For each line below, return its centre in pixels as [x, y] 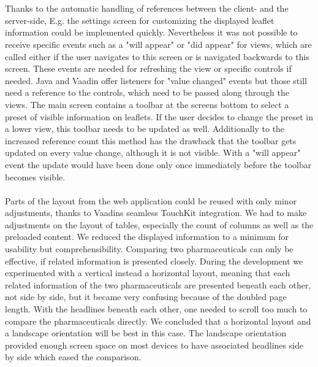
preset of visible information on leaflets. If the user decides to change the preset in [159, 116]
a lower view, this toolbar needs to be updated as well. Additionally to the [145, 129]
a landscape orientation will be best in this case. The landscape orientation [146, 333]
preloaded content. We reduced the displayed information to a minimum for [147, 237]
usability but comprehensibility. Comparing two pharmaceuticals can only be [149, 249]
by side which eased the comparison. [73, 357]
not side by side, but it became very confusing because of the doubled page [146, 297]
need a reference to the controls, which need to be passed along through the [147, 92]
